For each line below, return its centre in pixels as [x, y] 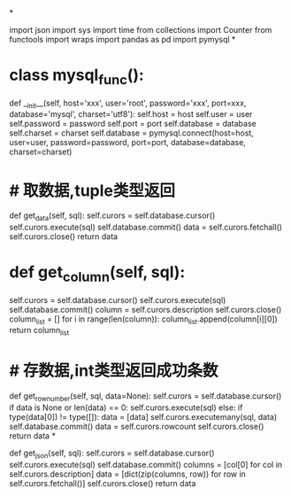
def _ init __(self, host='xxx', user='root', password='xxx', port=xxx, [128, 104]
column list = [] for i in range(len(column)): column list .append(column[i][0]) [144, 320]
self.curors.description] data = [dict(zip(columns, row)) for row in [127, 474]
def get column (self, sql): [97, 274]
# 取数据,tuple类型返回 [92, 190]
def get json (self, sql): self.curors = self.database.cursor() [112, 454]
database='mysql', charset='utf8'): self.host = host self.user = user [131, 114]
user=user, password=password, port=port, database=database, [127, 143]
